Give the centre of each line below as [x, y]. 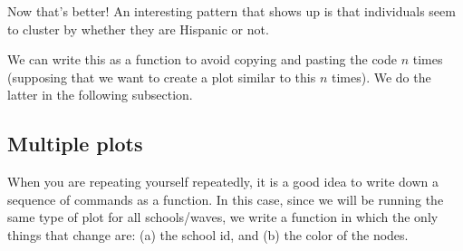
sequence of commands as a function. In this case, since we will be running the [226, 199]
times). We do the [381, 77]
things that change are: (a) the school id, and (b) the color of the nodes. [208, 234]
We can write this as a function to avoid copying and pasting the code [202, 59]
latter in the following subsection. [100, 95]
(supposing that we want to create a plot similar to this [162, 77]
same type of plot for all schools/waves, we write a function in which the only [223, 217]
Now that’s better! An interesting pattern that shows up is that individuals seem [231, 11]
